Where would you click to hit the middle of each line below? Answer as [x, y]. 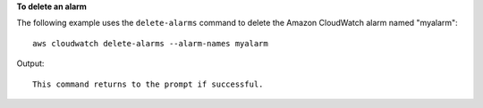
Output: [30, 63]
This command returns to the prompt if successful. [148, 84]
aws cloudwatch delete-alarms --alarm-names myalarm [150, 43]
